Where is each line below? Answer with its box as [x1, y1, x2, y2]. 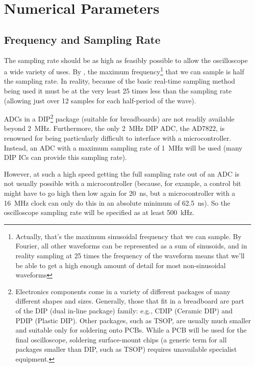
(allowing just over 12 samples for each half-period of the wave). [4, 95, 196, 105]
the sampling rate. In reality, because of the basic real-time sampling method [4, 76, 235, 86]
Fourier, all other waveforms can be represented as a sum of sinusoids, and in [15, 241, 247, 251]
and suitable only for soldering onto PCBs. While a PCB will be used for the [15, 325, 247, 335]
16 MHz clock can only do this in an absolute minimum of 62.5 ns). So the [4, 197, 230, 208]
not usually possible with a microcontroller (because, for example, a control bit [4, 178, 241, 188]
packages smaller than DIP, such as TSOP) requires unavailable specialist [15, 344, 237, 354]
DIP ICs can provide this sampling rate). [4, 152, 127, 162]
